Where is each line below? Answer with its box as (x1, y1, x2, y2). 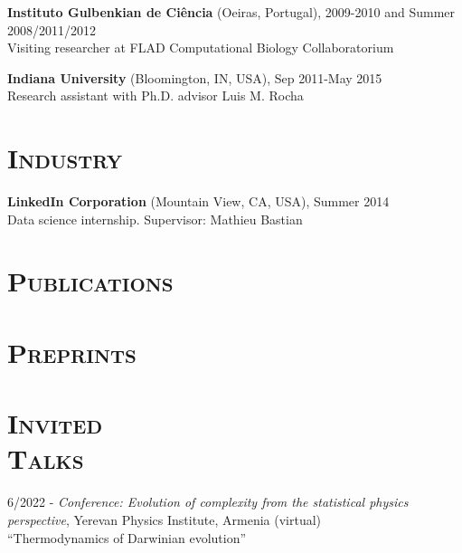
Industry (7, 139, 123, 176)
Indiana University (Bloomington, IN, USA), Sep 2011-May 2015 (7, 68, 382, 87)
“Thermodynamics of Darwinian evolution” (7, 528, 247, 547)
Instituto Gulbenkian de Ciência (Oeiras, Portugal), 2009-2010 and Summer (7, 3, 456, 21)
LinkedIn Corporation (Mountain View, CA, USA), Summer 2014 (7, 192, 390, 211)
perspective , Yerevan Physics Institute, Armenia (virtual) (7, 510, 322, 529)
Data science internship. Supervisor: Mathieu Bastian (7, 209, 303, 228)
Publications (7, 262, 174, 300)
